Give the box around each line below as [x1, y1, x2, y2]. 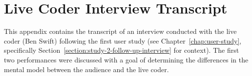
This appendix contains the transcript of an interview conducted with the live [4, 26, 237, 36]
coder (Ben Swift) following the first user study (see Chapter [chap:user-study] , [4, 35, 242, 46]
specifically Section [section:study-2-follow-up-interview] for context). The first [4, 45, 239, 55]
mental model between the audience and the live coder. [4, 64, 169, 74]
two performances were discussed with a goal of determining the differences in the [4, 54, 249, 64]
